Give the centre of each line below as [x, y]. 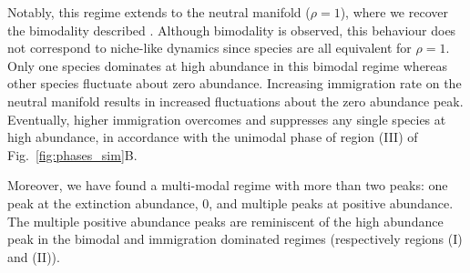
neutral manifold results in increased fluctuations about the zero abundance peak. [235, 101]
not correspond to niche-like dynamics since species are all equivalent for [209, 48]
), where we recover [394, 12]
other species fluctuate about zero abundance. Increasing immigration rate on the [235, 83]
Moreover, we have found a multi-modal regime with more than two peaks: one [228, 185]
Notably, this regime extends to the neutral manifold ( [159, 12]
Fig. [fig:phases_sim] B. [72, 154]
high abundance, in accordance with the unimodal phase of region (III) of [213, 137]
